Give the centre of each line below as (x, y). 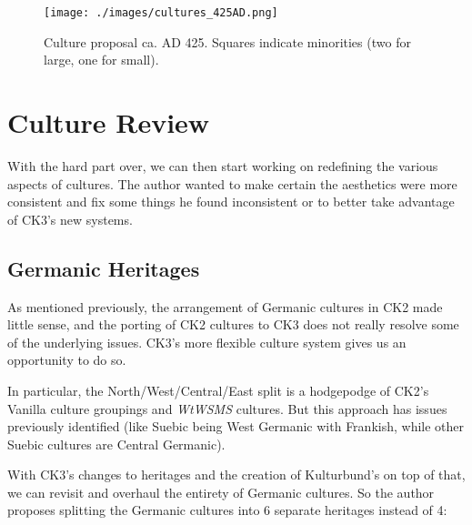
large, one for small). (101, 60)
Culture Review (109, 122)
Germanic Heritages (104, 268)
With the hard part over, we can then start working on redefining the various (223, 165)
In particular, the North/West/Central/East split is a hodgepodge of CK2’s (218, 390)
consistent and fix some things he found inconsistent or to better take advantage (231, 202)
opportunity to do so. (67, 360)
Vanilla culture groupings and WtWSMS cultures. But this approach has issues (227, 408)
